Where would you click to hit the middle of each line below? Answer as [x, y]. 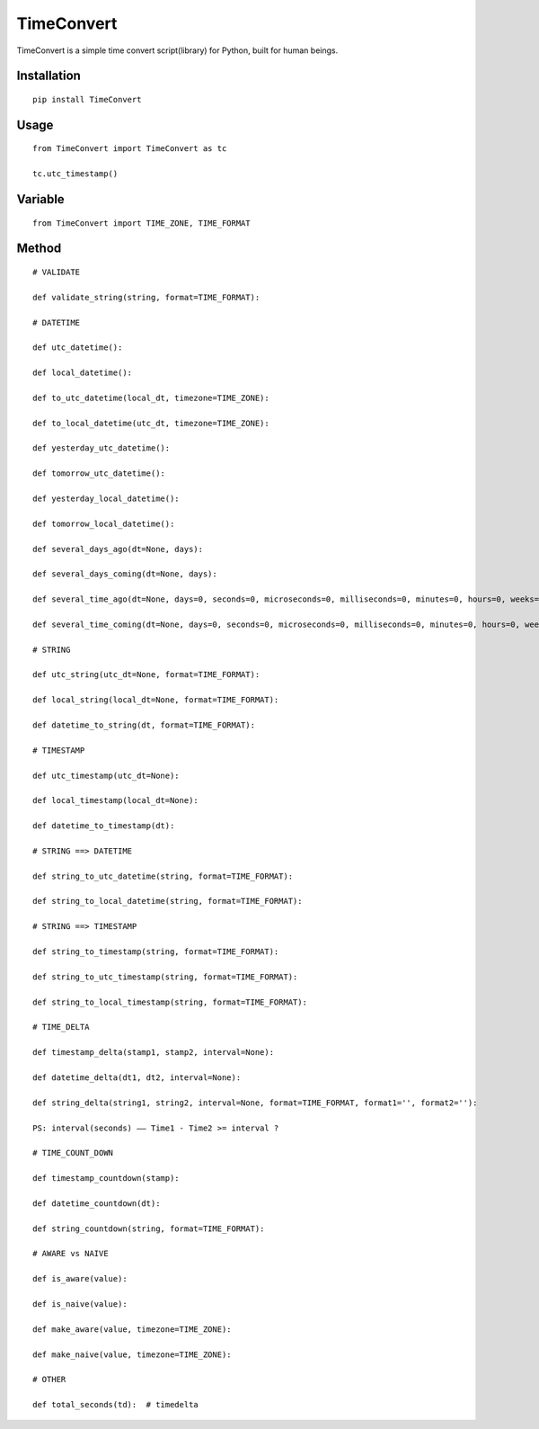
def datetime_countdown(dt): [97, 1203]
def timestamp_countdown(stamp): [106, 1179]
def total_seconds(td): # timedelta [116, 1405]
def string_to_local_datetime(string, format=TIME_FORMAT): [168, 901]
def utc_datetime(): [78, 348]
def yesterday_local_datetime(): [106, 498]
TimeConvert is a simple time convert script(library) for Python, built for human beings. [177, 50]
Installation [49, 76]
